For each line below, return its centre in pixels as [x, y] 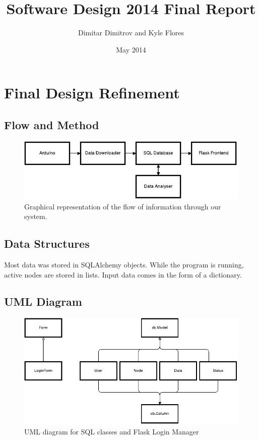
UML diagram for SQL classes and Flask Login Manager [112, 431]
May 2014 [131, 49]
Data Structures [47, 243]
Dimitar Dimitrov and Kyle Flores [131, 33]
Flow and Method [52, 124]
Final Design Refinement [92, 93]
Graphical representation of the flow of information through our [123, 206]
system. [36, 216]
